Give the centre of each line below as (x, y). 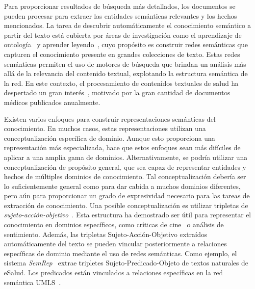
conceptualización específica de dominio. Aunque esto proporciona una (110, 138)
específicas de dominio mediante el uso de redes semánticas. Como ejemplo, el (120, 253)
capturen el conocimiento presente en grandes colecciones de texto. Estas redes (122, 54)
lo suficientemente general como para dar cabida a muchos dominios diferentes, (122, 186)
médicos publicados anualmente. (52, 102)
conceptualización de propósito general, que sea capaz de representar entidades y (125, 167)
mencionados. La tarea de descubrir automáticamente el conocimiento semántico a (127, 25)
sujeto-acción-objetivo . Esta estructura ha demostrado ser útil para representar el (127, 215)
